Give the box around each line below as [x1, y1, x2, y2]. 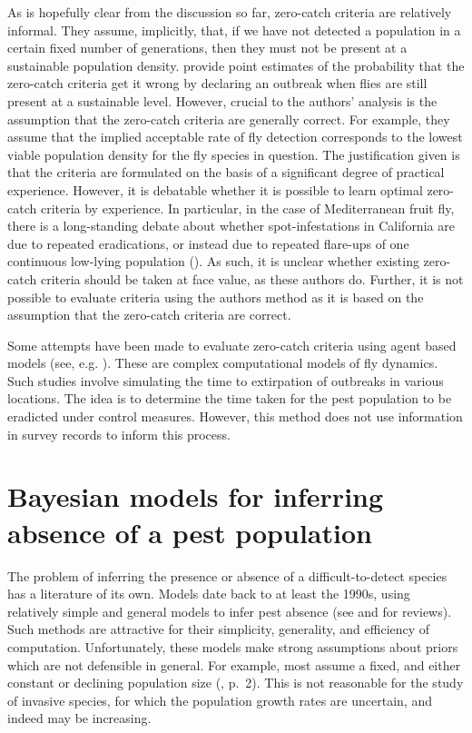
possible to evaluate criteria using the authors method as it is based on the [7, 287, 424, 306]
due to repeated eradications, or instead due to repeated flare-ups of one [7, 233, 409, 253]
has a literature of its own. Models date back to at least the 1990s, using [7, 584, 410, 603]
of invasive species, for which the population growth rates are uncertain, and [7, 690, 432, 709]
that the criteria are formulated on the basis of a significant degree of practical [7, 163, 445, 182]
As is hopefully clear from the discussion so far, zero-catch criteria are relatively [7, 3, 452, 21]
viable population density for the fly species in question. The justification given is [7, 144, 460, 163]
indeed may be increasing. [7, 708, 152, 728]
